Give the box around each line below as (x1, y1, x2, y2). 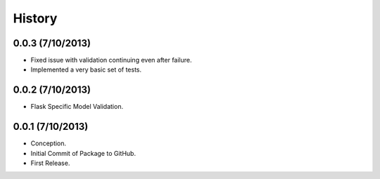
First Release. (30, 159, 70, 168)
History (13, 11, 58, 26)
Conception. (30, 139, 67, 147)
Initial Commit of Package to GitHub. (30, 149, 137, 157)
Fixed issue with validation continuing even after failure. (30, 56, 193, 65)
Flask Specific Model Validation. (30, 102, 123, 111)
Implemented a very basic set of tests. (30, 65, 142, 74)
